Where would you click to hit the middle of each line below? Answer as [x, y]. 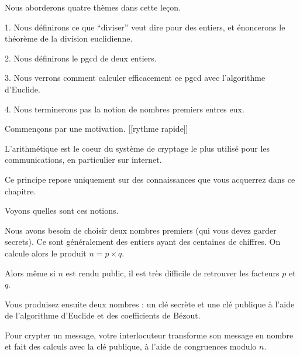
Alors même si [30, 273]
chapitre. [20, 191]
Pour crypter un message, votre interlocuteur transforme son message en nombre [149, 335]
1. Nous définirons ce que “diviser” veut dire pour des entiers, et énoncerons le [145, 27]
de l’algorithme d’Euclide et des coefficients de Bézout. [103, 315]
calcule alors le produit [46, 253]
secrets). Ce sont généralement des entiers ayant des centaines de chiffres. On [143, 242]
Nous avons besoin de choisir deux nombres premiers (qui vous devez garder [141, 230]
